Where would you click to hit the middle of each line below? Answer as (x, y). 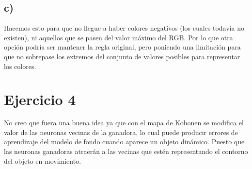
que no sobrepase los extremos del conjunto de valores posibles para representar (122, 56)
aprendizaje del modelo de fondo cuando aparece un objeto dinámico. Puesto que (124, 142)
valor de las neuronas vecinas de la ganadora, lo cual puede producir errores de (121, 132)
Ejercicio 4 (40, 99)
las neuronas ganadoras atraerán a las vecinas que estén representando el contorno (126, 151)
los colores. (20, 66)
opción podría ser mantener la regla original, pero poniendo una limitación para (122, 47)
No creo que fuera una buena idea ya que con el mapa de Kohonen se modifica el (124, 123)
